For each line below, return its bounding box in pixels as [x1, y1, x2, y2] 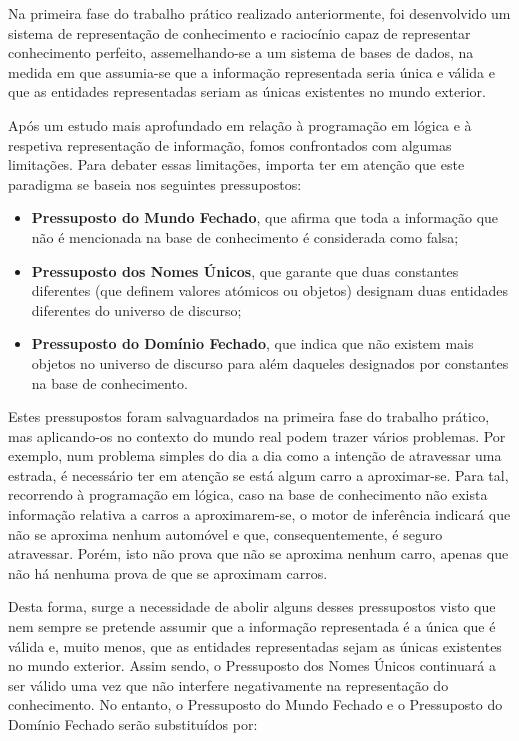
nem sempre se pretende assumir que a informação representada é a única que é [8, 616, 496, 637]
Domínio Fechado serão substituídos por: [8, 714, 258, 734]
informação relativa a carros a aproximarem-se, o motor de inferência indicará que [8, 504, 511, 525]
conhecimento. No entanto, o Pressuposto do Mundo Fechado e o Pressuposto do [8, 694, 503, 715]
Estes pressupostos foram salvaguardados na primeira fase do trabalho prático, [8, 406, 490, 427]
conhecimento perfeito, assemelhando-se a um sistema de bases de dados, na [8, 42, 474, 63]
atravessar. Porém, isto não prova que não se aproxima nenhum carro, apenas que [8, 543, 509, 564]
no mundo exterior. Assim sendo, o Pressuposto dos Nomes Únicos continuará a [8, 655, 496, 676]
